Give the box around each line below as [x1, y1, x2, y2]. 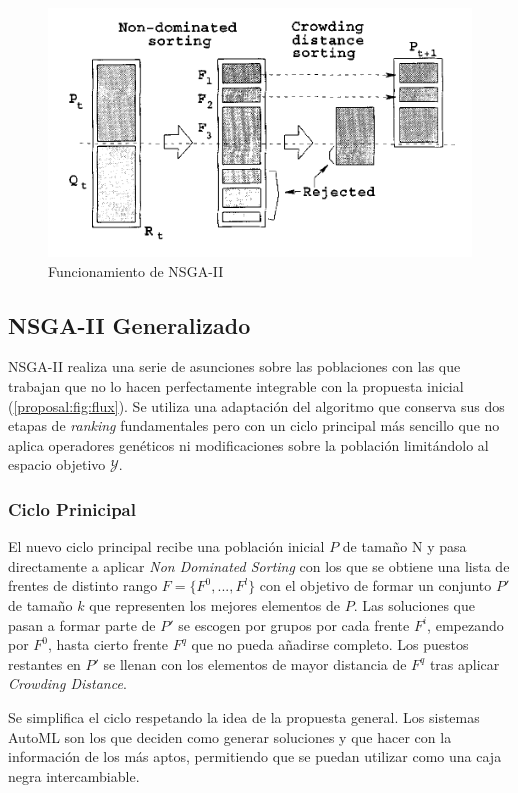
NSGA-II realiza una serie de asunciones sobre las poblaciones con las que [8, 356, 461, 377]
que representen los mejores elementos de [89, 595, 340, 616]
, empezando [427, 614, 504, 635]
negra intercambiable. [8, 765, 140, 786]
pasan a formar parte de [8, 614, 156, 635]
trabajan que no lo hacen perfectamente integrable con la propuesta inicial [8, 376, 464, 397]
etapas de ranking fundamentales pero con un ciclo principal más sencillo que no [8, 415, 500, 436]
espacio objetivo [8, 454, 106, 475]
